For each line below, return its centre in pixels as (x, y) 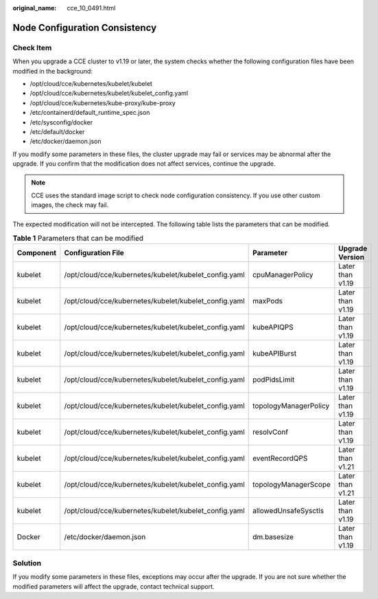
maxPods (268, 301)
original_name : (35, 8)
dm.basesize (273, 537)
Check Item (32, 47)
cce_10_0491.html (91, 8)
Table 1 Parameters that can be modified (78, 239)
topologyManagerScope (292, 485)
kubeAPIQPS (273, 327)
